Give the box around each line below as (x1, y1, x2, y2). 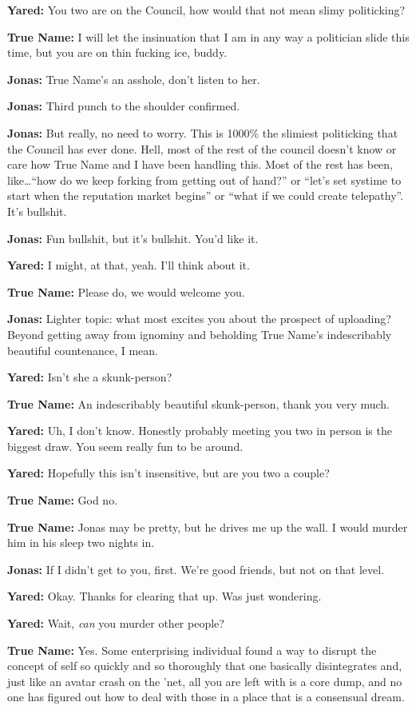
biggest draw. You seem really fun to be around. (7, 437, 244, 454)
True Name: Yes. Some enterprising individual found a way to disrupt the (7, 641, 377, 658)
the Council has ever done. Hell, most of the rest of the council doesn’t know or (7, 140, 397, 157)
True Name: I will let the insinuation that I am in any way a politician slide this (7, 28, 410, 45)
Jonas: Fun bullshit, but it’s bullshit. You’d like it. (7, 229, 259, 246)
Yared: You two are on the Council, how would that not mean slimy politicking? (7, 2, 406, 18)
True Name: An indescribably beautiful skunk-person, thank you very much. (7, 395, 390, 412)
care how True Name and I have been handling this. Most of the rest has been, (7, 156, 394, 173)
